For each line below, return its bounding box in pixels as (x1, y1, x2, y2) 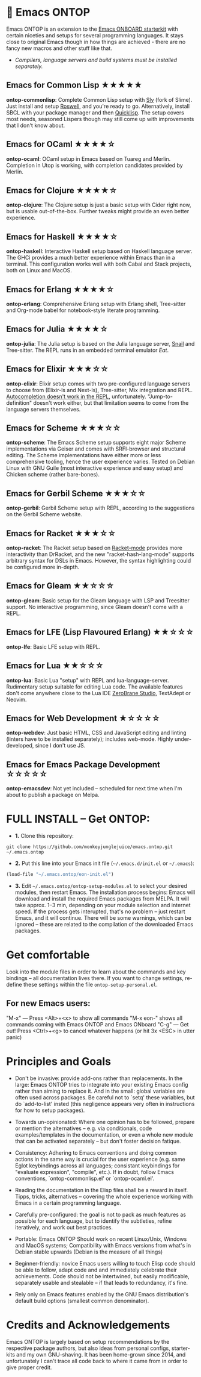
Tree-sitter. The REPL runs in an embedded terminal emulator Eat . (6, 346, 169, 354)
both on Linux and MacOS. (6, 267, 72, 274)
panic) (6, 1033, 22, 1041)
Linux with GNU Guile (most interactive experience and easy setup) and (6, 464, 183, 472)
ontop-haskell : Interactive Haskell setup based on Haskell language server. (6, 248, 193, 255)
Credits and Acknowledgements (6, 1318, 170, 1332)
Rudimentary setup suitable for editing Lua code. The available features (6, 683, 183, 690)
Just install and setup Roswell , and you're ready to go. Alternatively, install (6, 102, 190, 110)
